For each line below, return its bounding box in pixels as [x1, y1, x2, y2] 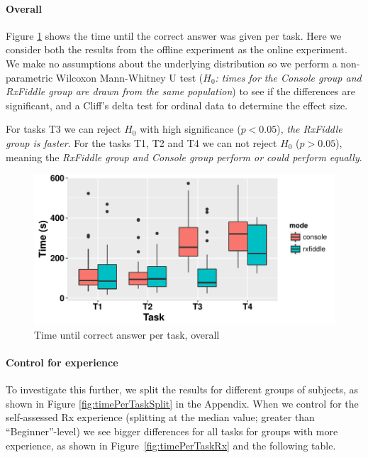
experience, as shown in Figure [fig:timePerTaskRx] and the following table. [6, 437, 336, 452]
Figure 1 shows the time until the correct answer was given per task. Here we [6, 28, 342, 43]
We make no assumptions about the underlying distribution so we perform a [6, 55, 338, 70]
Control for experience [6, 354, 118, 369]
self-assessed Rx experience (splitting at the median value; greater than [6, 410, 315, 425]
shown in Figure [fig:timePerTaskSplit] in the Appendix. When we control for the [6, 396, 359, 410]
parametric [6, 70, 53, 84]
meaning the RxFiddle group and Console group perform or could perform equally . [6, 149, 362, 164]
